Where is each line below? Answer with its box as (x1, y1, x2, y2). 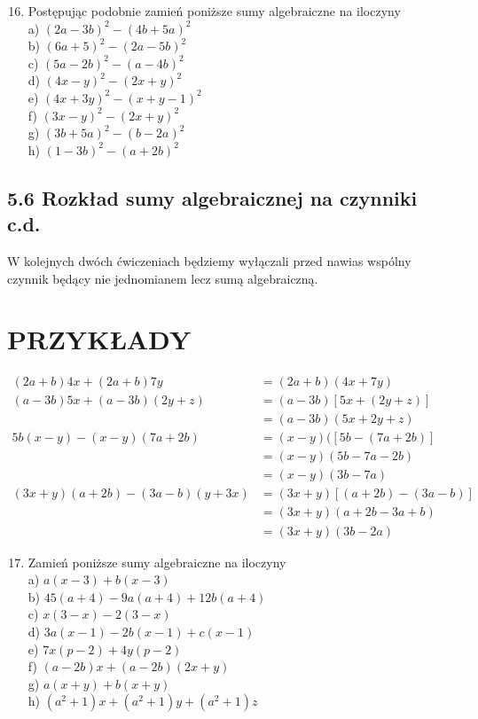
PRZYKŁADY (7, 321, 192, 357)
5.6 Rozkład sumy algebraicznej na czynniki (7, 184, 418, 211)
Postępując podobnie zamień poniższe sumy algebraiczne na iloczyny (27, 2, 401, 20)
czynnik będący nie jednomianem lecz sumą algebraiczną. (7, 269, 318, 287)
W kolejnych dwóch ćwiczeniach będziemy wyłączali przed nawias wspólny (7, 251, 411, 270)
